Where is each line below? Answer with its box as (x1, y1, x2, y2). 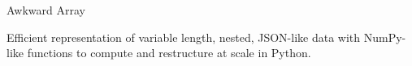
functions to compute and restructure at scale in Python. (27, 44, 311, 61)
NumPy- (363, 28, 406, 45)
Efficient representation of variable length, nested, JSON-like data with (7, 28, 361, 45)
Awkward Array (7, 2, 85, 18)
